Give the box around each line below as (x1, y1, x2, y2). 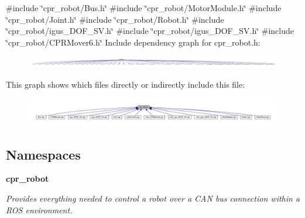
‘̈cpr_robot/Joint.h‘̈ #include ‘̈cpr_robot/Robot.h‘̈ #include (6, 13, 224, 25)
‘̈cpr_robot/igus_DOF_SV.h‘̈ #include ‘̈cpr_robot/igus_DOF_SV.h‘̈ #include (6, 25, 294, 37)
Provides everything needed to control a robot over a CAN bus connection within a (6, 192, 300, 205)
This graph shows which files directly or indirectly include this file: (6, 78, 245, 90)
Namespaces (6, 145, 81, 163)
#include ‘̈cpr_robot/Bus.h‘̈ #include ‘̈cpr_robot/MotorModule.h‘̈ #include (6, 2, 282, 13)
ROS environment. (6, 203, 73, 216)
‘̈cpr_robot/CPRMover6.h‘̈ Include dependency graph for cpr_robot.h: (6, 36, 261, 48)
